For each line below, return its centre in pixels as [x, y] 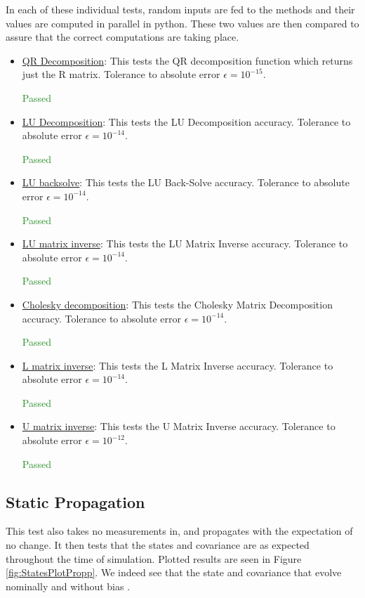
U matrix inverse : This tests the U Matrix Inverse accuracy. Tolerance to [179, 426]
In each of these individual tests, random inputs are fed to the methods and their [180, 9]
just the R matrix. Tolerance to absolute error [121, 74]
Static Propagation [75, 501]
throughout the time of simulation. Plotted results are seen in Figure [154, 558]
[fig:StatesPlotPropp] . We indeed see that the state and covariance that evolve [174, 572]
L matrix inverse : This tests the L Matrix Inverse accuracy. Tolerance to [178, 365]
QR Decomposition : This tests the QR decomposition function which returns [187, 60]
